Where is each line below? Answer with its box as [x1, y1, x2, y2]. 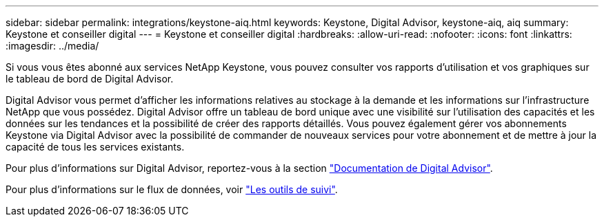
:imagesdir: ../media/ [6, 40, 99, 52]
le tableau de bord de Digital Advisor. [6, 73, 174, 85]
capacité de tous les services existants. [6, 141, 185, 153]
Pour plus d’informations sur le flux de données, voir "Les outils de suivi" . [6, 184, 338, 195]
